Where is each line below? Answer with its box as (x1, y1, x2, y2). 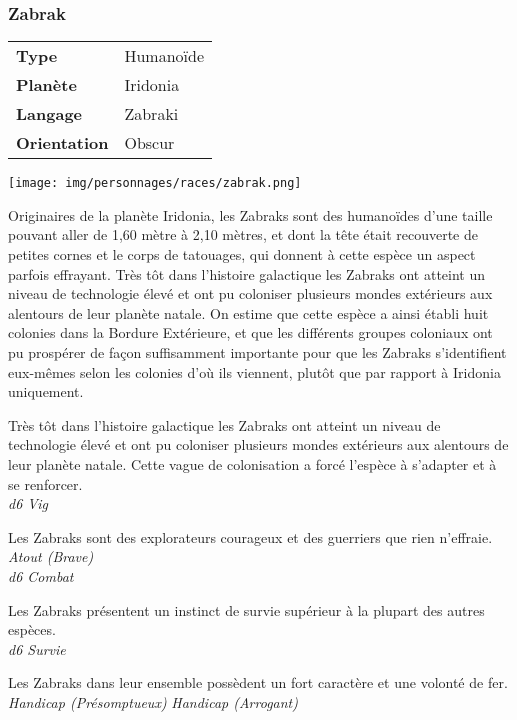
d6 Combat (8, 565, 74, 586)
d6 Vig (8, 493, 48, 514)
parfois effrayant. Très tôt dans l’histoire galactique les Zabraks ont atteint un (8, 263, 486, 284)
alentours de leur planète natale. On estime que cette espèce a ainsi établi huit (8, 302, 489, 323)
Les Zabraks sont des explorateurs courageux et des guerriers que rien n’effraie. (8, 526, 493, 547)
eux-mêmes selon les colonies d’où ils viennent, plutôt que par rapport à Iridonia (8, 361, 501, 382)
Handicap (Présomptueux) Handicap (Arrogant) (8, 691, 298, 712)
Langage (16, 102, 83, 126)
